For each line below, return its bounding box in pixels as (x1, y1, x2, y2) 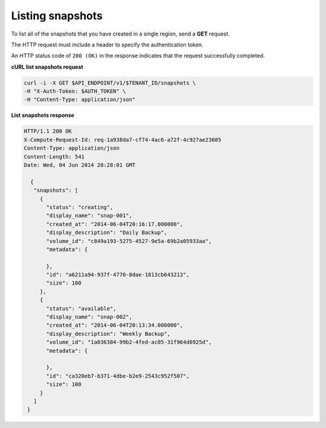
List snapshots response (11, 112, 75, 119)
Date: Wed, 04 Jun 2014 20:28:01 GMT (24, 162, 136, 169)
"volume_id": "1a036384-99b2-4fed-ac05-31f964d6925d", (46, 339, 212, 346)
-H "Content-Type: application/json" (24, 96, 136, 103)
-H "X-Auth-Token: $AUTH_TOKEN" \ (24, 88, 126, 95)
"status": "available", (46, 305, 117, 312)
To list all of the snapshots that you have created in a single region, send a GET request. (11, 30, 230, 37)
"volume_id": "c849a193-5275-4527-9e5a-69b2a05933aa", (46, 238, 212, 244)
